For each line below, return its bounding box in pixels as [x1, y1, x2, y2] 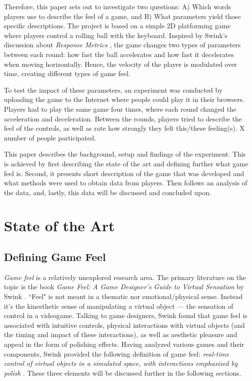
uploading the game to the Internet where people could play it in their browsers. [4, 94, 245, 104]
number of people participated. [4, 132, 96, 142]
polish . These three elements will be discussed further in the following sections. [4, 367, 241, 378]
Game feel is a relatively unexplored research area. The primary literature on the [4, 272, 246, 282]
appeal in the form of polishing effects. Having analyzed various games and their [4, 339, 244, 349]
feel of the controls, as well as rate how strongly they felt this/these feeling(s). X [4, 123, 245, 133]
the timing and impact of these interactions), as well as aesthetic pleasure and [4, 329, 237, 340]
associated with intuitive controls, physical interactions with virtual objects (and [4, 320, 245, 330]
